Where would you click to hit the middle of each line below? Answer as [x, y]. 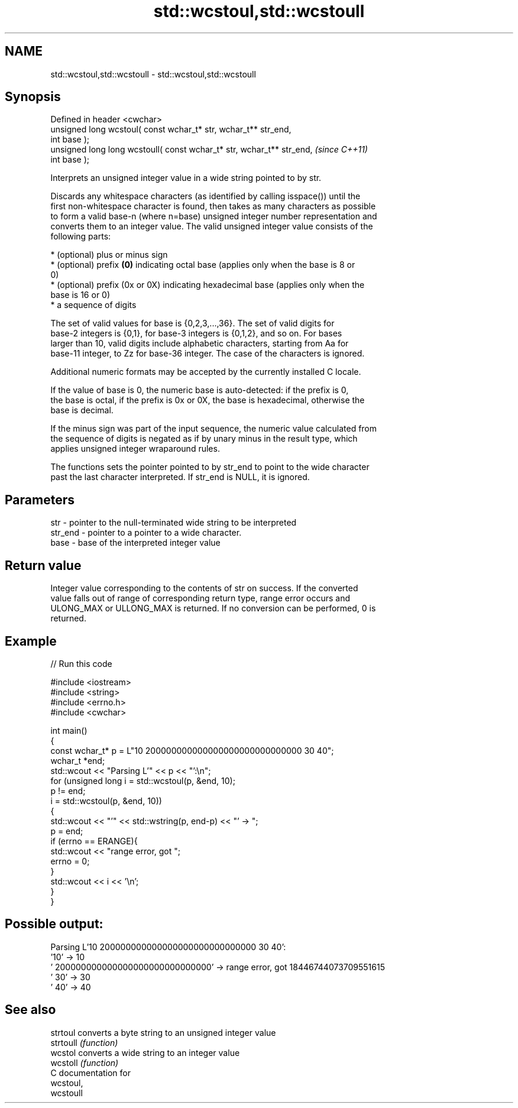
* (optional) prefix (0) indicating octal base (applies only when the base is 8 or [203, 265]
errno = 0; [70, 861]
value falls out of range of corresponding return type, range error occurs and [200, 598]
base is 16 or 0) [80, 295]
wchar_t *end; [78, 760]
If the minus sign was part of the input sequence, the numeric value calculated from [214, 429]
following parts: [81, 236]
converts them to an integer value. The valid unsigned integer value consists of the [212, 226]
